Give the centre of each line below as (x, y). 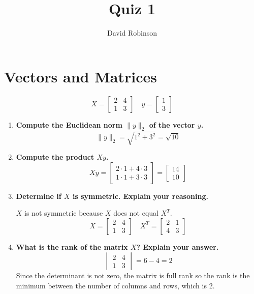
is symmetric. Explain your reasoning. (140, 196)
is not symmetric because (64, 213)
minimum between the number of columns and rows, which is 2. (115, 285)
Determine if (39, 196)
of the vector (172, 124)
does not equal (136, 213)
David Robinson (132, 33)
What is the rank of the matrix (72, 246)
